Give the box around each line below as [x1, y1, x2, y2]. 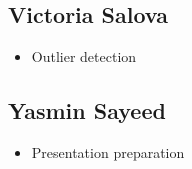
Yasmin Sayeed [8, 95, 166, 126]
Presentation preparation [31, 142, 185, 162]
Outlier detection [31, 46, 137, 67]
